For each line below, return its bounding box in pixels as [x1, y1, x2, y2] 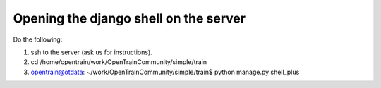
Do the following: [13, 35, 63, 44]
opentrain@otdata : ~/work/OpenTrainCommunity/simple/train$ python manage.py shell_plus [30, 68, 300, 76]
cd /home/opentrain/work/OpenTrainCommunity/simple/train [30, 58, 207, 66]
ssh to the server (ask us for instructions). [30, 48, 153, 56]
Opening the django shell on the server [13, 11, 246, 26]
